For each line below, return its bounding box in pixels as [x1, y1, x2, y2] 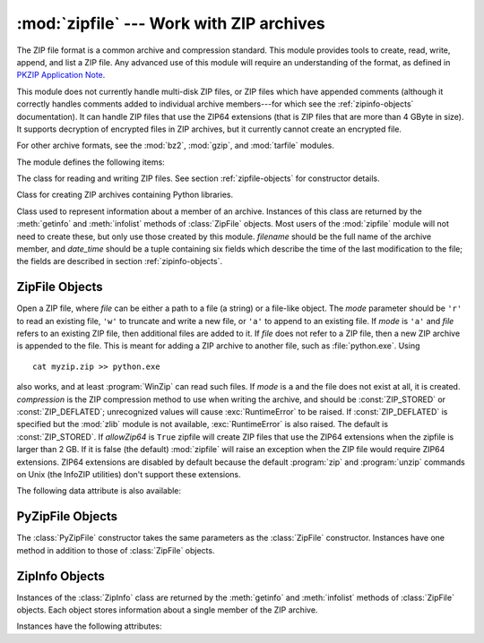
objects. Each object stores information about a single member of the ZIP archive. [16, 604, 318, 615]
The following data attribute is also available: [16, 485, 182, 496]
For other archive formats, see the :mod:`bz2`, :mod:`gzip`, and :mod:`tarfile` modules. [16, 140, 335, 151]
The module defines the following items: [16, 157, 165, 167]
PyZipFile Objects [16, 509, 118, 524]
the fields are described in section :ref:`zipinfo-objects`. [16, 256, 223, 267]
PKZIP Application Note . [16, 70, 106, 81]
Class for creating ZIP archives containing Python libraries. [16, 189, 233, 201]
